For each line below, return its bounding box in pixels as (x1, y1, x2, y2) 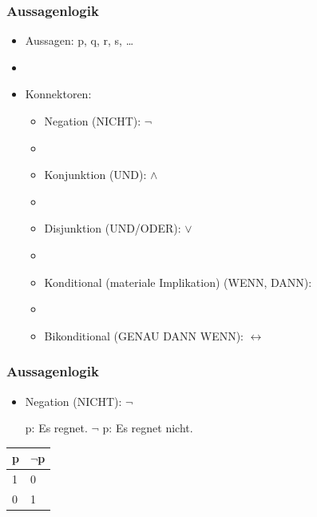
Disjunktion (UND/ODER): (44, 220, 181, 237)
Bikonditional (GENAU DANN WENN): (44, 327, 244, 344)
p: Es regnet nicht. (102, 420, 193, 436)
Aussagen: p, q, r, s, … (25, 32, 134, 49)
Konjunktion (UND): (44, 166, 147, 183)
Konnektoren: (25, 86, 92, 102)
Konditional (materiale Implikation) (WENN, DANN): (44, 273, 312, 290)
